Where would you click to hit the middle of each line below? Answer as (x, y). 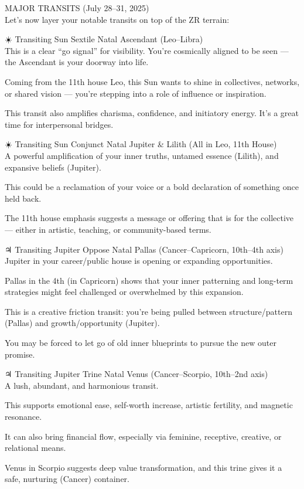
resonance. (23, 417)
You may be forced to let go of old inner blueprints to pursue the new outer (141, 343)
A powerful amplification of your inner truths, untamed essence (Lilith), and (142, 155)
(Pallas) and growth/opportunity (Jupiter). (82, 323)
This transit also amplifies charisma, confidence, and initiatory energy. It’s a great (152, 113)
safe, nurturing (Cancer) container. (67, 479)
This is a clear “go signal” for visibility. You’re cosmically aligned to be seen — (147, 50)
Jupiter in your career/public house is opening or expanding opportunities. (139, 261)
